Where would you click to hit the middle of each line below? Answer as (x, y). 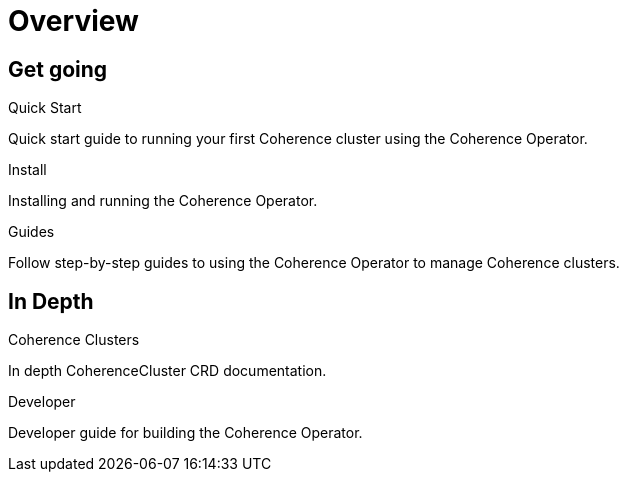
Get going (58, 69)
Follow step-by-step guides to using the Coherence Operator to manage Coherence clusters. (314, 263)
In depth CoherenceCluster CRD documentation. (167, 371)
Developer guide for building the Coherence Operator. (185, 433)
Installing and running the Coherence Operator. (163, 201)
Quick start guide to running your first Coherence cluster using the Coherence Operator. (298, 139)
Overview (73, 21)
